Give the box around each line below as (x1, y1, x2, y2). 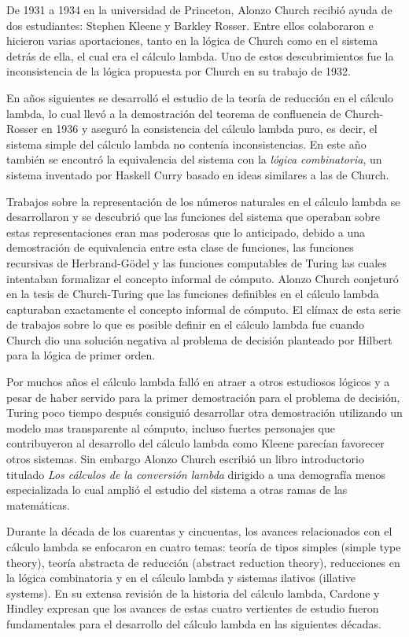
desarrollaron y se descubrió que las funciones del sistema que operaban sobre (6, 208, 380, 225)
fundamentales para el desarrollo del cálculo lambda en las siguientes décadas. (6, 615, 381, 631)
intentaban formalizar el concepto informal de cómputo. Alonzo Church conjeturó (6, 270, 399, 286)
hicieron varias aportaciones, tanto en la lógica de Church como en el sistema (6, 32, 378, 49)
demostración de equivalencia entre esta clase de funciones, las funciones (6, 239, 354, 256)
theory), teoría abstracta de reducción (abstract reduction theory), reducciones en (6, 554, 400, 570)
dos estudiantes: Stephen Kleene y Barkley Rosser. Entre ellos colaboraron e (6, 17, 374, 33)
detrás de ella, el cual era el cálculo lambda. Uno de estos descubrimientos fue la (6, 47, 394, 64)
